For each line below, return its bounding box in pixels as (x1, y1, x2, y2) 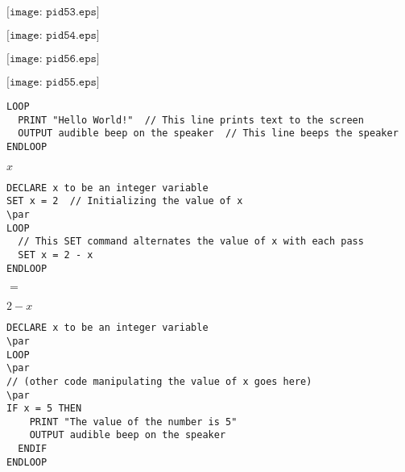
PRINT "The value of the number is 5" (29, 416, 238, 428)
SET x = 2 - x (18, 249, 93, 261)
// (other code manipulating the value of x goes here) (6, 375, 312, 387)
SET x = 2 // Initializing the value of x (6, 195, 243, 207)
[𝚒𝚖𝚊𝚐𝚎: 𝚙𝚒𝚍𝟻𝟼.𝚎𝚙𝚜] (6, 53, 100, 65)
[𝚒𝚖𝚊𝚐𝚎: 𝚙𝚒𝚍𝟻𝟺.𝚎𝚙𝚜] (6, 30, 100, 41)
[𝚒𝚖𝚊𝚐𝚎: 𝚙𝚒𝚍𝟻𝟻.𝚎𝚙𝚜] (6, 77, 100, 88)
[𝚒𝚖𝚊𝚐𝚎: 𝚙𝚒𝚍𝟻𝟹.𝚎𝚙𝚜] (6, 6, 100, 18)
